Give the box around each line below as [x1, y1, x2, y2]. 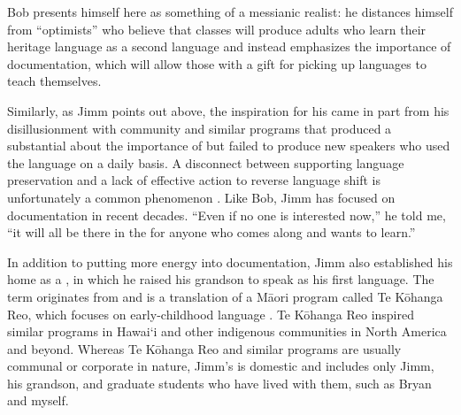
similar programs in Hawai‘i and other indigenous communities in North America [7, 322, 447, 341]
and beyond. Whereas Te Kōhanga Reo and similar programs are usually [7, 339, 402, 357]
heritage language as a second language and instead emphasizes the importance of [7, 37, 451, 56]
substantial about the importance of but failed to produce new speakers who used [7, 136, 450, 155]
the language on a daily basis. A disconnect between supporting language [7, 153, 404, 172]
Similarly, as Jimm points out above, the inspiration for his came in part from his [7, 101, 449, 119]
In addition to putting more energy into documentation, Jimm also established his [7, 252, 453, 271]
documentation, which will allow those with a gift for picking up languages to [7, 54, 426, 73]
